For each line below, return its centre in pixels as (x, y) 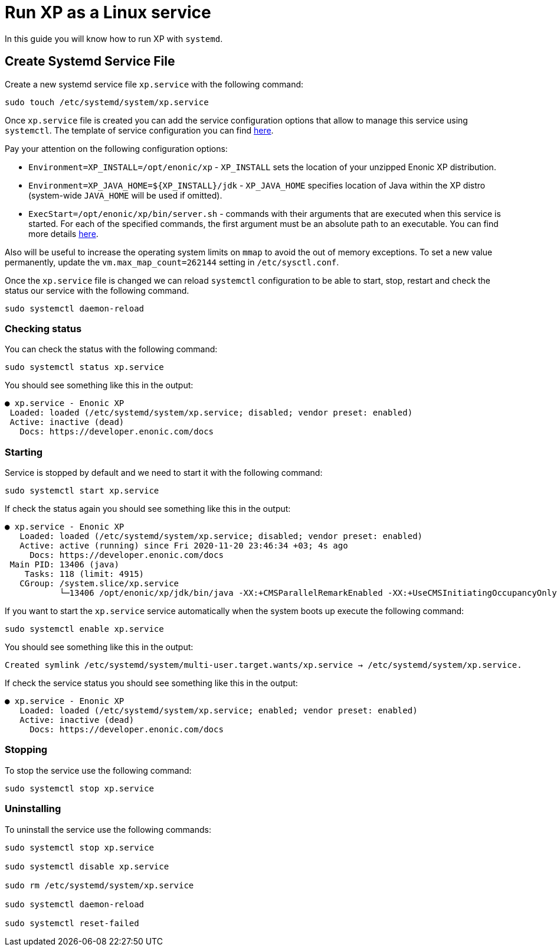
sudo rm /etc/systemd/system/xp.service (99, 885)
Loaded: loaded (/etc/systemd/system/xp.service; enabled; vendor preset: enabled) (219, 711)
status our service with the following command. (97, 290)
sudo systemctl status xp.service (84, 367)
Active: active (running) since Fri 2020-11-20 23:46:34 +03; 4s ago (184, 546)
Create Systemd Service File (90, 61)
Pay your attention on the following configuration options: (116, 148)
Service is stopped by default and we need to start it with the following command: (164, 473)
